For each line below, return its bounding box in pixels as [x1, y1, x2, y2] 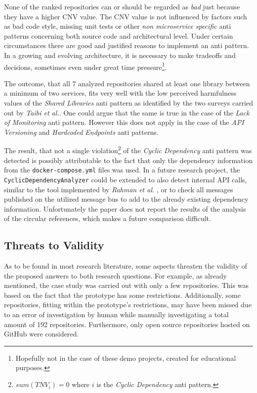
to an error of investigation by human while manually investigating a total [4, 309, 229, 320]
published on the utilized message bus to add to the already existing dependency [4, 194, 249, 204]
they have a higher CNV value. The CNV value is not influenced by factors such [4, 11, 247, 21]
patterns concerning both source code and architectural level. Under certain [4, 30, 233, 41]
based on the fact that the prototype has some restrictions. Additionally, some [4, 289, 241, 300]
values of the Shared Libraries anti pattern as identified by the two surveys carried [4, 98, 254, 108]
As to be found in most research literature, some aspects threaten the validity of [4, 261, 247, 271]
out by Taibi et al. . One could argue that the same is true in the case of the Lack [4, 107, 250, 117]
